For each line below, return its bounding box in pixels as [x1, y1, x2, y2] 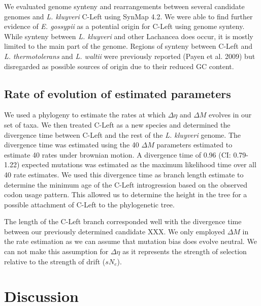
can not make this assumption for [4, 246, 109, 257]
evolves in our [209, 109, 252, 120]
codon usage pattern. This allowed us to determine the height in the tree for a [4, 189, 247, 200]
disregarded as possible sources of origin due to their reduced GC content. [4, 60, 234, 71]
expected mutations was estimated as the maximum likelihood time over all [21, 159, 256, 170]
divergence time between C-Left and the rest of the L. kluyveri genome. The [4, 129, 241, 140]
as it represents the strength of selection [122, 246, 247, 257]
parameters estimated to [156, 139, 233, 150]
